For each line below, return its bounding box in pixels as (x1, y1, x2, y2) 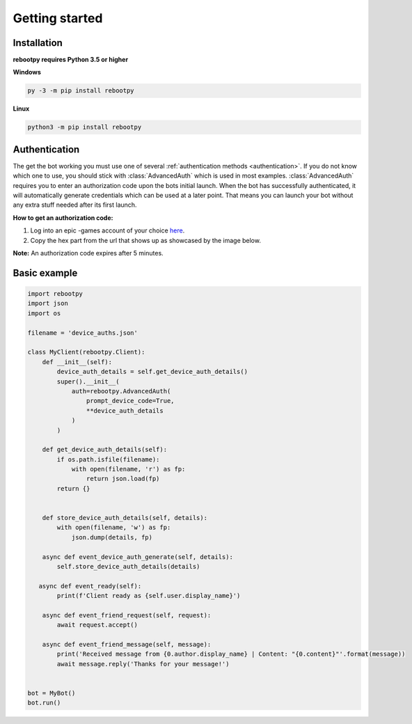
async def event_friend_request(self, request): (42, 611, 212, 619)
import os (27, 309, 61, 317)
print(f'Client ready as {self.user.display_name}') (56, 592, 241, 600)
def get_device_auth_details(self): (42, 446, 167, 454)
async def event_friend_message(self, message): (42, 640, 212, 649)
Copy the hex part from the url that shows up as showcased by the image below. (30, 236, 261, 244)
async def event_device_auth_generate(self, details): (42, 553, 233, 560)
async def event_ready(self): (38, 582, 142, 590)
